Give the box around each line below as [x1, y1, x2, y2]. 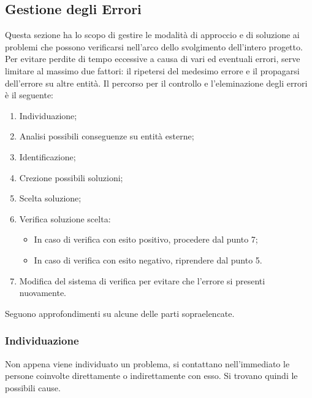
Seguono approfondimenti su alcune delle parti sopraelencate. [5, 306, 235, 319]
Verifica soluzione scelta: [19, 212, 111, 225]
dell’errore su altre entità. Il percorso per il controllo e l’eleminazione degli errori [5, 76, 308, 89]
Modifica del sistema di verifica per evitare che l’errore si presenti [19, 274, 265, 287]
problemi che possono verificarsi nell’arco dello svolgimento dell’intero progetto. [5, 40, 303, 53]
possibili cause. [5, 381, 61, 394]
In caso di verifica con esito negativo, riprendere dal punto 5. [34, 253, 262, 266]
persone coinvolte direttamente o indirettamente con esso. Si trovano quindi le [5, 369, 298, 382]
